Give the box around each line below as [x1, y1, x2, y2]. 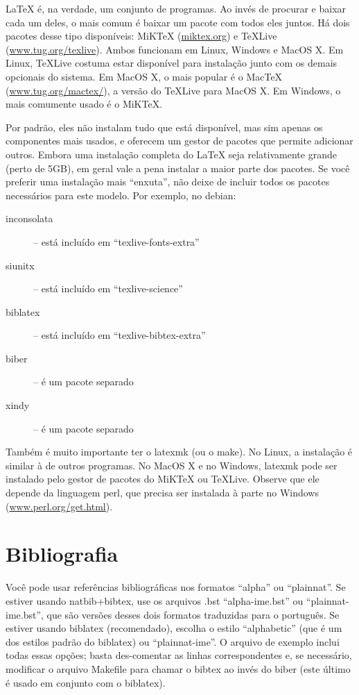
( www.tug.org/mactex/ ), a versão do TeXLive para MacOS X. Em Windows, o [6, 83, 341, 97]
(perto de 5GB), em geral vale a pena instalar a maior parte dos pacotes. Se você [6, 160, 350, 175]
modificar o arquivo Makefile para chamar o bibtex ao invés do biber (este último [6, 661, 351, 676]
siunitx [6, 258, 35, 272]
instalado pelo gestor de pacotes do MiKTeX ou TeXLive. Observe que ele [6, 471, 319, 486]
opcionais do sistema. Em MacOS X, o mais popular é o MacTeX [6, 69, 283, 83]
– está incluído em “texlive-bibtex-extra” [33, 328, 206, 342]
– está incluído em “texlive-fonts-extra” [33, 234, 200, 249]
